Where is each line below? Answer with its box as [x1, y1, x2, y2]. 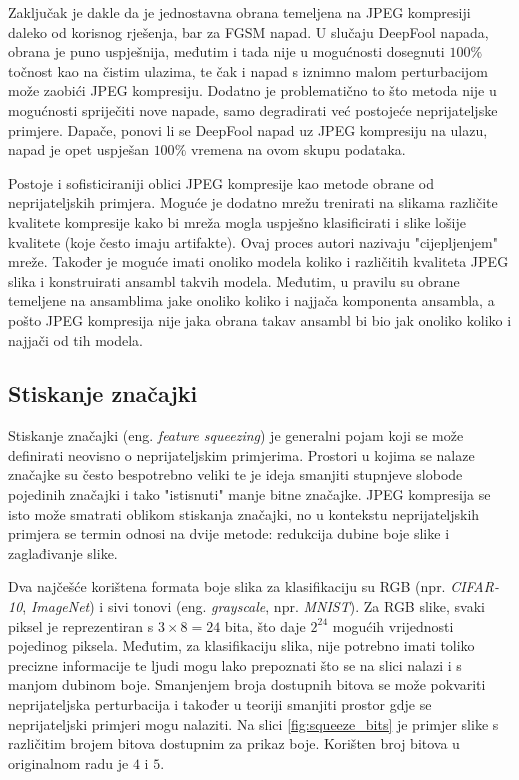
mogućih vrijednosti [332, 615, 454, 636]
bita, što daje [224, 615, 306, 636]
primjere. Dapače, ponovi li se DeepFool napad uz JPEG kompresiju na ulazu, [8, 119, 488, 140]
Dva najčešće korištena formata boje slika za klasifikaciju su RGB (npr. [8, 576, 446, 597]
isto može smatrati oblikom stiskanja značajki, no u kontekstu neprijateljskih [8, 503, 480, 524]
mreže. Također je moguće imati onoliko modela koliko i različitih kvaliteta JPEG [8, 251, 509, 272]
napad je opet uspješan [8, 139, 149, 160]
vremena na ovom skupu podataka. [190, 139, 406, 160]
